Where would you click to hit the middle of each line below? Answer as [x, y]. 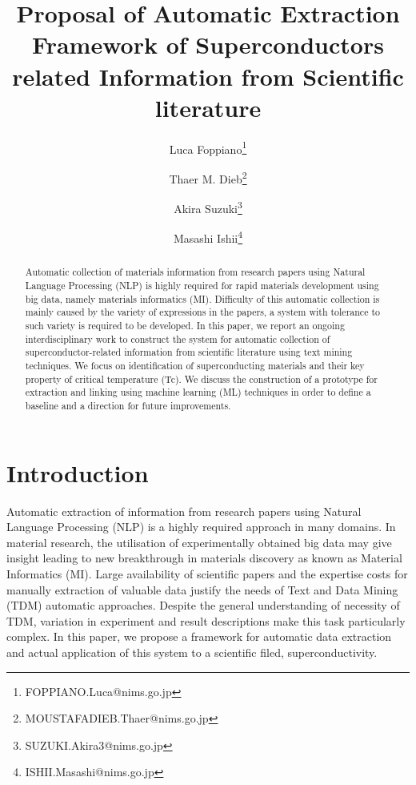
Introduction [78, 472]
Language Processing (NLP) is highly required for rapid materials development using [202, 286]
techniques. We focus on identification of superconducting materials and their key [195, 366]
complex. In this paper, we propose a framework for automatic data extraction [199, 636]
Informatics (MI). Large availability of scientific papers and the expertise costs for [207, 574]
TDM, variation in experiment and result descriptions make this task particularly [206, 620]
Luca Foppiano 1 [208, 147]
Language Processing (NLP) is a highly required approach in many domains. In [201, 527]
